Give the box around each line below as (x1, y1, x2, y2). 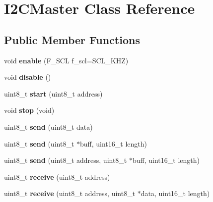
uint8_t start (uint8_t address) (4, 88, 103, 99)
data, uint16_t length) (141, 188, 210, 199)
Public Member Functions (4, 32, 140, 47)
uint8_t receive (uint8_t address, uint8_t (4, 188, 136, 199)
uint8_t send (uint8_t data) (4, 121, 93, 132)
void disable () (4, 72, 51, 82)
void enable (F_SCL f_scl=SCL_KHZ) (4, 55, 129, 65)
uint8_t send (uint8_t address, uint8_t (4, 155, 127, 165)
